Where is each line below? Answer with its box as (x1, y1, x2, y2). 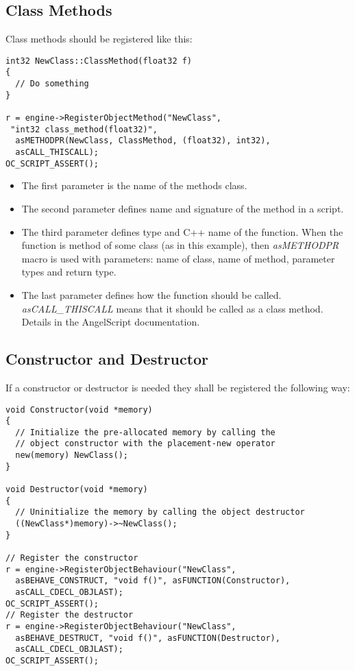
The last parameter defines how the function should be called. (21, 287, 282, 302)
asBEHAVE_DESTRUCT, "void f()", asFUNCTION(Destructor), (15, 633, 280, 643)
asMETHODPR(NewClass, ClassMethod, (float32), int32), (15, 136, 271, 146)
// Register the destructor (5, 610, 134, 620)
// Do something (15, 79, 89, 89)
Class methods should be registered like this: (5, 32, 193, 46)
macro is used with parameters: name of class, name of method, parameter (21, 251, 335, 265)
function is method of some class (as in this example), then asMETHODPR (21, 238, 339, 252)
